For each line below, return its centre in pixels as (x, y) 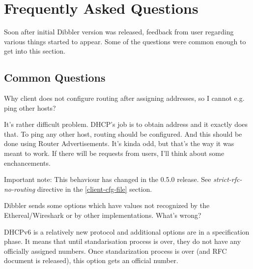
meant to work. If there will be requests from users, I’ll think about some (114, 153)
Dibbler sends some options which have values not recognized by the (107, 205)
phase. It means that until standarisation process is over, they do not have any (123, 241)
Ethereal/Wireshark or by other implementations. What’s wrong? (103, 215)
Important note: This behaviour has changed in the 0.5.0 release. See (108, 179)
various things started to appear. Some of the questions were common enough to (125, 41)
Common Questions (55, 77)
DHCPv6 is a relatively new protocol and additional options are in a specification (127, 231)
